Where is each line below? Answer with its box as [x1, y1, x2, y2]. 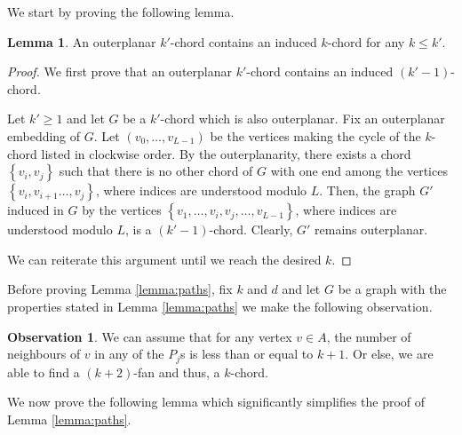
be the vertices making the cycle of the [210, 126, 421, 145]
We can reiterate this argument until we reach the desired [7, 249, 322, 268]
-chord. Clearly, [209, 220, 293, 239]
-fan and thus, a [133, 362, 220, 381]
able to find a [7, 362, 80, 381]
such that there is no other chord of [59, 162, 253, 180]
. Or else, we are [345, 344, 434, 363]
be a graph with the [338, 280, 447, 298]
